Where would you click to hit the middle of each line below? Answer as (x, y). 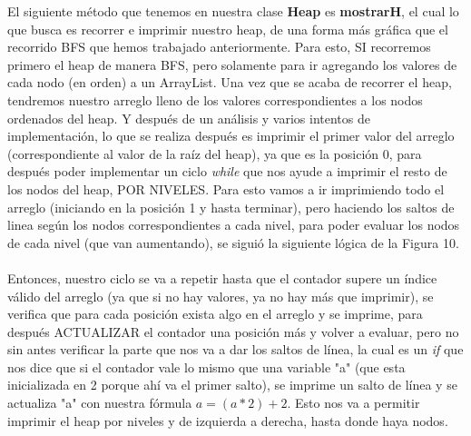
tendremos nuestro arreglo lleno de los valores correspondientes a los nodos (215, 99)
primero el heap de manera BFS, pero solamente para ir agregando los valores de (232, 64)
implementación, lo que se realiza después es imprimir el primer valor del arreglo (231, 136)
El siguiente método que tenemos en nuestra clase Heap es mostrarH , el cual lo (233, 11)
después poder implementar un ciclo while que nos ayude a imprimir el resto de (227, 171)
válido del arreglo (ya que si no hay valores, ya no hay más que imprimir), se (221, 296)
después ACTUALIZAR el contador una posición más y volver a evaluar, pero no (233, 331)
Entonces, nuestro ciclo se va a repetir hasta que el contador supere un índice (222, 277)
